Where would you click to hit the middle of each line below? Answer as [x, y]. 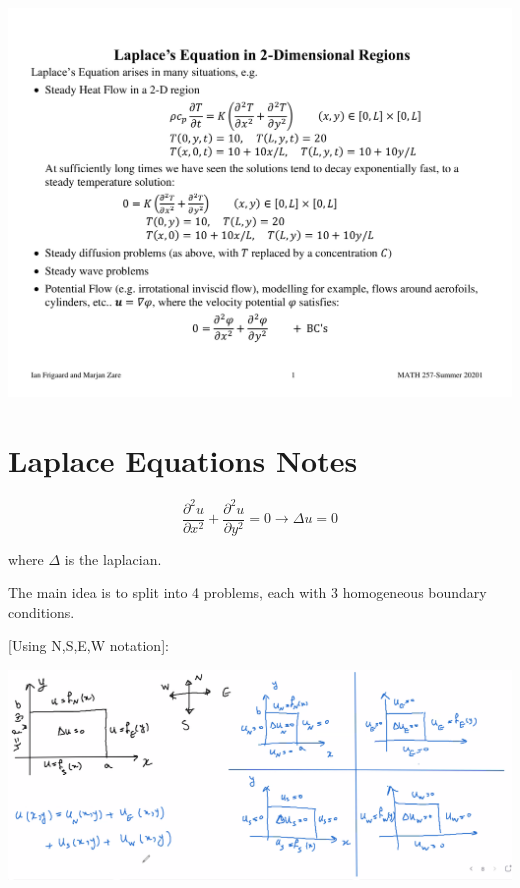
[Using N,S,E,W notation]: [88, 645]
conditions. [41, 611]
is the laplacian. [113, 558]
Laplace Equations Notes [183, 460]
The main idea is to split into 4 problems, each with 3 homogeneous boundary [247, 592]
